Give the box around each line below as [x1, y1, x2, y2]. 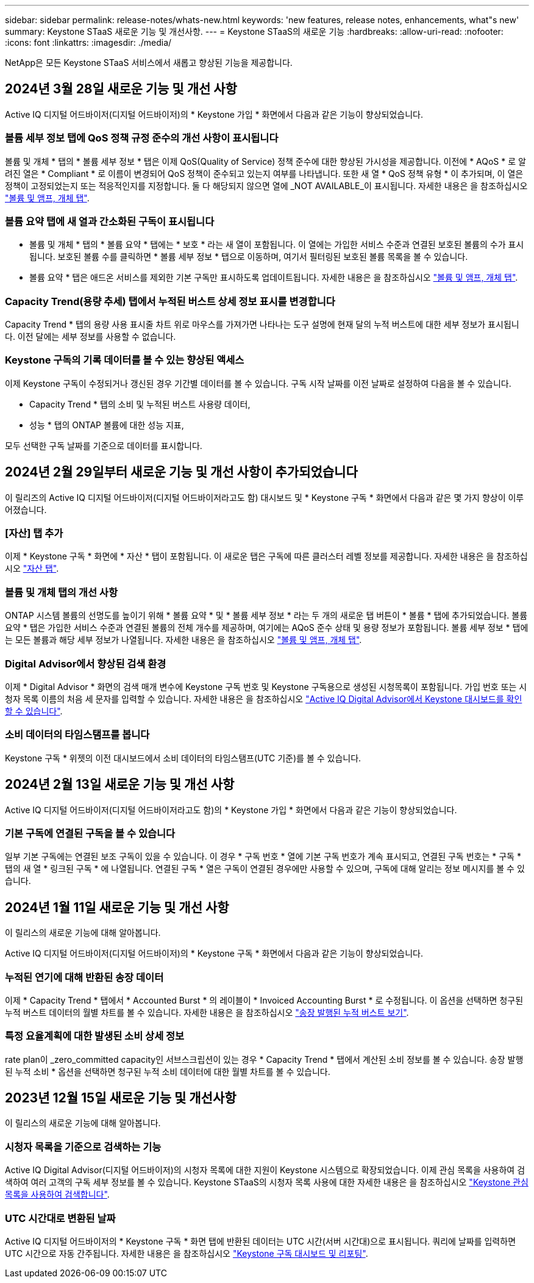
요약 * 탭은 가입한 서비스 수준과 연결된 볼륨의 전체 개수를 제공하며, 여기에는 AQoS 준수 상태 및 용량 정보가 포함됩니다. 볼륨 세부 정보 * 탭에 [5, 622, 529, 633]
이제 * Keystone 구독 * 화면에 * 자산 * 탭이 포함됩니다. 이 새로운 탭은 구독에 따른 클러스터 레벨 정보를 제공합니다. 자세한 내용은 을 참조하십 [5, 551, 528, 562]
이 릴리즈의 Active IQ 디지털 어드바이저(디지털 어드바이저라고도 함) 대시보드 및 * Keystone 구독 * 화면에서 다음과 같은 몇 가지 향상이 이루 [5, 492, 524, 503]
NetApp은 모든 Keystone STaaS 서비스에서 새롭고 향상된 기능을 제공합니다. [5, 57, 293, 68]
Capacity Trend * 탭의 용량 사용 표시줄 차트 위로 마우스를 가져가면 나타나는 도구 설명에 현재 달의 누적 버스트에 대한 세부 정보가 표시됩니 [5, 319, 519, 330]
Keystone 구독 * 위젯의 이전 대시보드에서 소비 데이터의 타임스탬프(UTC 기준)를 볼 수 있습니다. [5, 752, 361, 763]
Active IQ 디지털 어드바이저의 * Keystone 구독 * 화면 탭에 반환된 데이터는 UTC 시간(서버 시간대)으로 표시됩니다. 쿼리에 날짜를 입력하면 [5, 1235, 516, 1246]
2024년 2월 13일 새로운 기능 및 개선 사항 [5, 777, 235, 792]
